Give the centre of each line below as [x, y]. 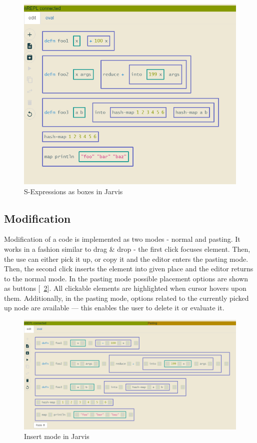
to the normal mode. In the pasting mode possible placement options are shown [126, 278]
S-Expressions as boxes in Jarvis [73, 191]
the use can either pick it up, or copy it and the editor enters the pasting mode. [126, 259]
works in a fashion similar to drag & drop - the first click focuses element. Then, [127, 249]
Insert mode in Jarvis [57, 436]
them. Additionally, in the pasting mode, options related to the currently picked [126, 298]
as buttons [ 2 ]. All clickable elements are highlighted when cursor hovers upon [125, 288]
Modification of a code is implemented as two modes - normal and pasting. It [122, 239]
